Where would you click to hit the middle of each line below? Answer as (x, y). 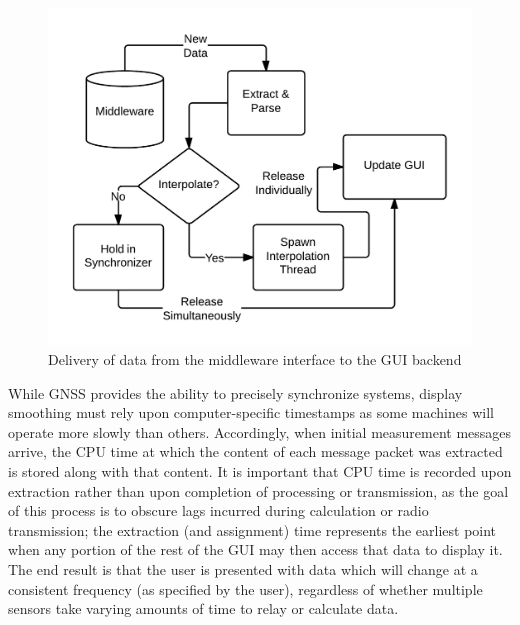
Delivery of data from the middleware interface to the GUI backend (255, 359)
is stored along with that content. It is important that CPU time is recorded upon (260, 471)
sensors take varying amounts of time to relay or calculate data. (203, 608)
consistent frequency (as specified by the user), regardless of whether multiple (245, 588)
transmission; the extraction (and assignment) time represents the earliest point (252, 529)
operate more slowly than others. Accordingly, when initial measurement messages (260, 431)
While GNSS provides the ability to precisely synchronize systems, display (235, 392)
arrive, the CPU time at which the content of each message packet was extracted (255, 451)
